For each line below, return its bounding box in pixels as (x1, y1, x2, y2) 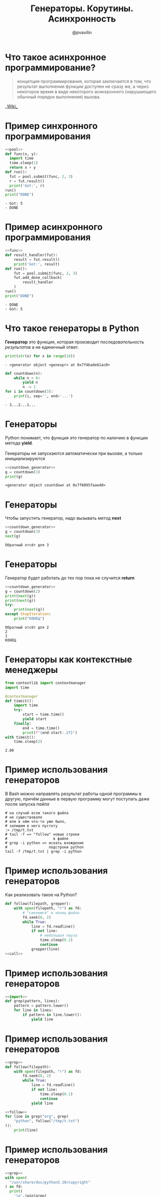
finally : (14, 721, 32, 726)
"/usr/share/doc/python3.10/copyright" (9, 1180, 91, 1185)
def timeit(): (5, 698, 34, 703)
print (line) (14, 1128, 38, 1133)
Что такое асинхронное (5, 52, 106, 63)
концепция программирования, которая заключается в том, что (17, 78, 151, 84)
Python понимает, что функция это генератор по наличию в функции (5, 435, 148, 441)
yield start (22, 716, 47, 721)
